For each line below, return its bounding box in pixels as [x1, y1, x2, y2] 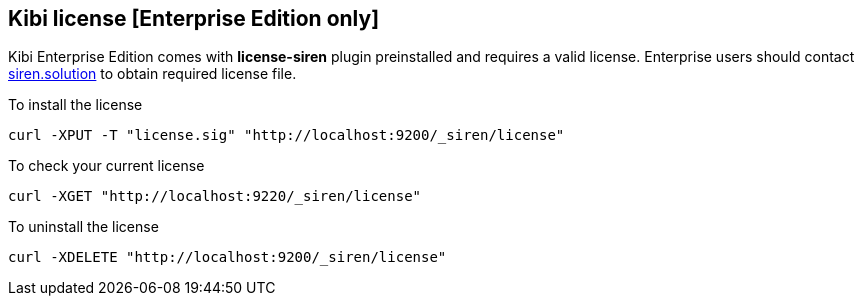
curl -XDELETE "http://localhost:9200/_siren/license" [8, 249, 447, 266]
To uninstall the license [8, 218, 159, 236]
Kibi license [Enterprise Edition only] [8, 6, 380, 31]
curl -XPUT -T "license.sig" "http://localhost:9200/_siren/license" [8, 127, 565, 144]
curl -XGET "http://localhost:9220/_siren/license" [8, 188, 422, 205]
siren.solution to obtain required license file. [8, 65, 297, 83]
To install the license [8, 96, 143, 114]
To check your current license [8, 157, 205, 175]
